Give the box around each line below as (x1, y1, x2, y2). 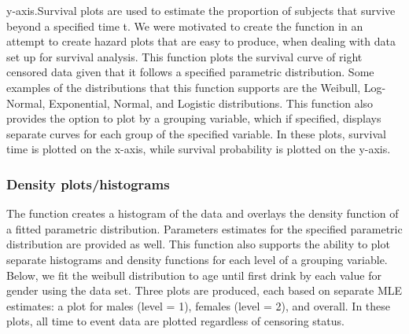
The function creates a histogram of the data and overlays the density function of (6, 205, 399, 222)
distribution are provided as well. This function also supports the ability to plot (6, 236, 390, 252)
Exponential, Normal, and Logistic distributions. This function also (49, 94, 374, 111)
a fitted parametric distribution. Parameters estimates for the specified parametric (6, 220, 403, 237)
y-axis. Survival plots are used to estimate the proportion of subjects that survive (6, 2, 396, 18)
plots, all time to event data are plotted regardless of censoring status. (6, 313, 345, 329)
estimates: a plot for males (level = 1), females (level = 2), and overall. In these (6, 297, 391, 314)
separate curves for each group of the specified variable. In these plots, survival (6, 125, 386, 141)
